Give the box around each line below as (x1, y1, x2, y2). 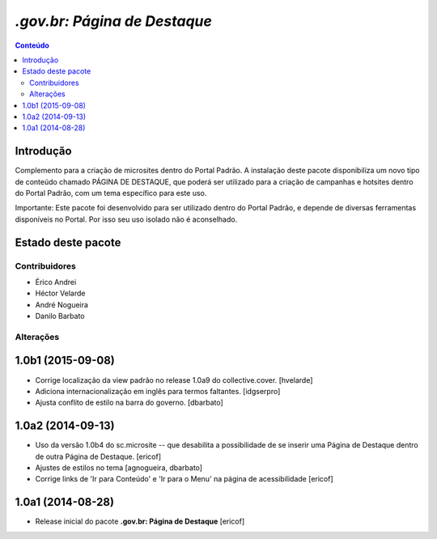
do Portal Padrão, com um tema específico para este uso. (15, 188, 207, 197)
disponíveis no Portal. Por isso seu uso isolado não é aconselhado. (15, 214, 238, 224)
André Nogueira (35, 299, 89, 309)
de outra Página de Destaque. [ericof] (35, 452, 162, 461)
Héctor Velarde (35, 288, 86, 299)
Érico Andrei (35, 277, 77, 286)
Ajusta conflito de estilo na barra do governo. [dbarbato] (35, 397, 224, 408)
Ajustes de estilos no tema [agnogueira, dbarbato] (35, 463, 202, 473)
